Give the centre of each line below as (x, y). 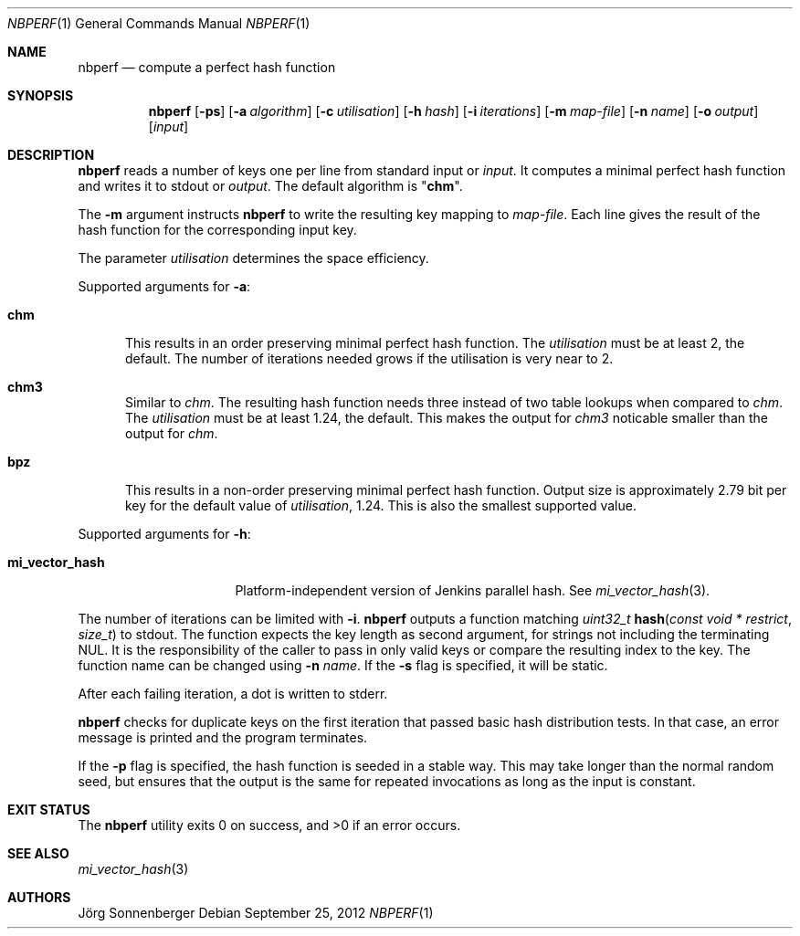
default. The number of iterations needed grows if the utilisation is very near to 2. (369, 358)
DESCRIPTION (51, 155)
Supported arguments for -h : (164, 534)
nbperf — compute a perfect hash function (207, 67)
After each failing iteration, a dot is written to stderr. (233, 694)
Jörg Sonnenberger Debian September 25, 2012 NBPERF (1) (256, 913)
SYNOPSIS (41, 95)
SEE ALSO (38, 853)
